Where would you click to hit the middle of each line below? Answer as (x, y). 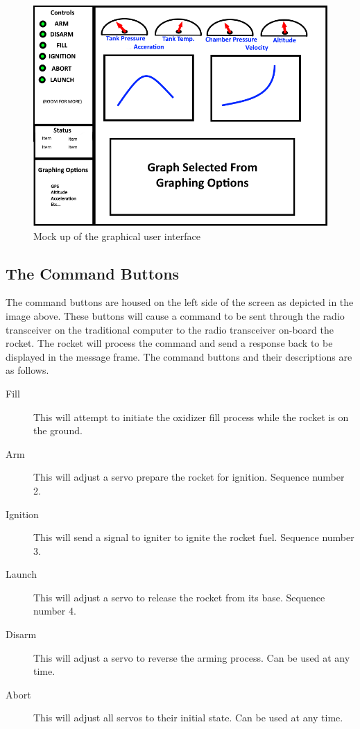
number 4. (55, 611)
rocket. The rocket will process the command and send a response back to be (169, 343)
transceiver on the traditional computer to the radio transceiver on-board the (170, 329)
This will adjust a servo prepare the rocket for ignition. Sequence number (189, 477)
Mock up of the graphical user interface (117, 235)
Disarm (21, 634)
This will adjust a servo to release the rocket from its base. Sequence (179, 597)
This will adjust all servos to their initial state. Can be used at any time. (188, 718)
